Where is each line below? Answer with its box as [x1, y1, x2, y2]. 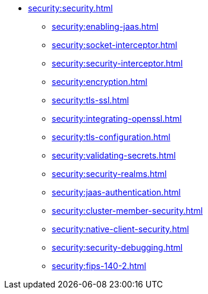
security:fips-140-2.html [52, 261, 146, 271]
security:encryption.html [52, 77, 147, 87]
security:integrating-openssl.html [52, 113, 182, 124]
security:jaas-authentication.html [52, 187, 181, 197]
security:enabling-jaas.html [52, 21, 159, 31]
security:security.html [28, 3, 113, 13]
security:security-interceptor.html [52, 58, 183, 68]
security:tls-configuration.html [52, 132, 171, 142]
